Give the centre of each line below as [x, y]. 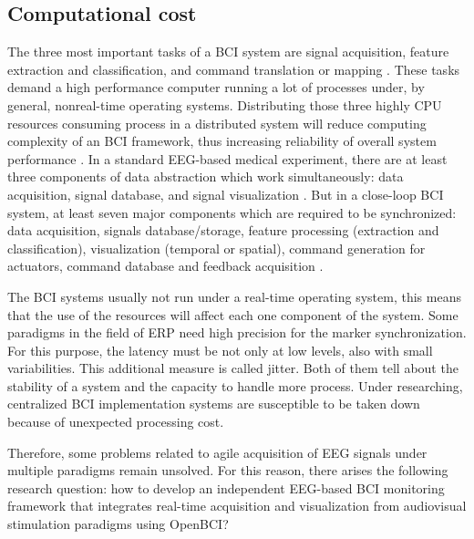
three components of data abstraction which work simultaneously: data [206, 176]
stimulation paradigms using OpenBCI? [118, 524]
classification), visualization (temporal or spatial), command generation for [216, 248]
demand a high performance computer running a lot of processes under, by [216, 87]
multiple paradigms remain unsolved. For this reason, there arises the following [228, 470]
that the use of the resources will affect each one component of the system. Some [233, 314]
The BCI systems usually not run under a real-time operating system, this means [234, 296]
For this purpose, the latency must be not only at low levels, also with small [220, 350]
